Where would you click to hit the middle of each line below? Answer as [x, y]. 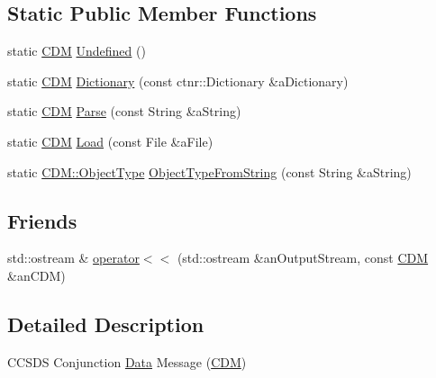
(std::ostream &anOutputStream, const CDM [303, 258]
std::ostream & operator [73, 258]
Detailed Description [106, 324]
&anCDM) [36, 275]
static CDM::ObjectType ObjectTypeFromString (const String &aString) [209, 171]
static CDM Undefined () [77, 51]
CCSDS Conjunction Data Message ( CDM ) [127, 361]
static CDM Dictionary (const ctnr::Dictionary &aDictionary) [178, 81]
